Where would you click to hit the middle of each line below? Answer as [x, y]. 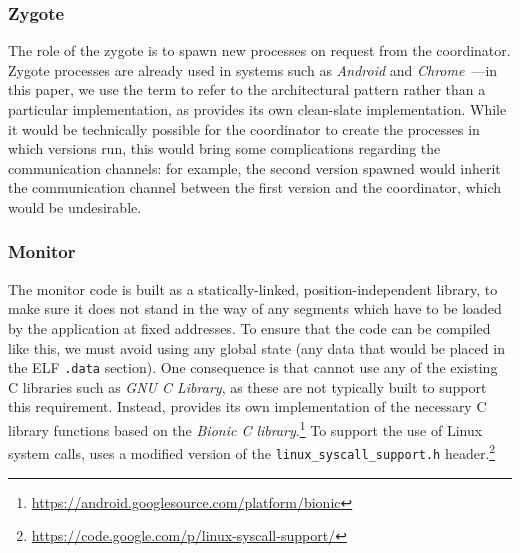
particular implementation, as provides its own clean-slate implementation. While [257, 109]
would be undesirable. [75, 206]
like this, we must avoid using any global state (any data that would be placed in [256, 347]
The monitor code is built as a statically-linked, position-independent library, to [253, 288]
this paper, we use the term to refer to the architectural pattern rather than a [247, 89]
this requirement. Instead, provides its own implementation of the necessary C [247, 406]
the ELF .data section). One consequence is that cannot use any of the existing [253, 367]
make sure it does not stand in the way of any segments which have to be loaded [255, 308]
